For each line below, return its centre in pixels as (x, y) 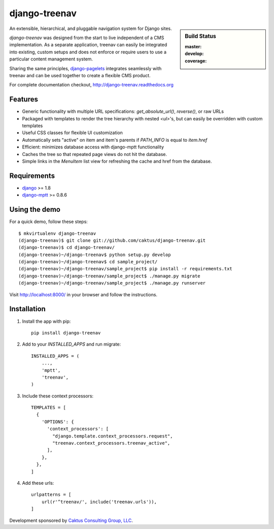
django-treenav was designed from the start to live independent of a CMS (87, 38)
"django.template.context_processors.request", (113, 436)
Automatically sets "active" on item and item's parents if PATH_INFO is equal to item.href (115, 140)
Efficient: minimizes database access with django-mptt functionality (93, 147)
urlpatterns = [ (51, 495)
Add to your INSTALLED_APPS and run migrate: (72, 344)
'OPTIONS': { (58, 422)
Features (24, 99)
